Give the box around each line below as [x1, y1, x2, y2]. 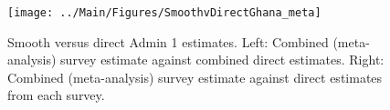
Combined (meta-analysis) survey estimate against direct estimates [7, 67, 383, 86]
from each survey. [7, 85, 105, 105]
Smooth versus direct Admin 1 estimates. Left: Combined [7, 32, 329, 51]
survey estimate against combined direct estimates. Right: [60, 50, 385, 69]
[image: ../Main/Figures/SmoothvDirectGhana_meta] [7, 6, 321, 19]
